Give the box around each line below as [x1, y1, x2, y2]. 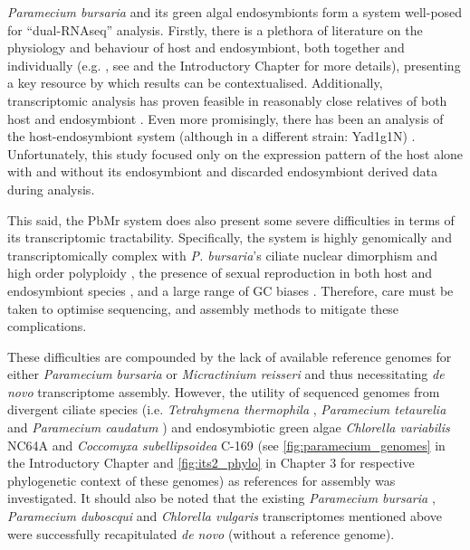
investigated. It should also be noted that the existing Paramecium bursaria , [7, 488, 436, 507]
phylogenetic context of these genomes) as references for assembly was [7, 470, 396, 489]
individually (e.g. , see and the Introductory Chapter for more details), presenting [7, 55, 461, 74]
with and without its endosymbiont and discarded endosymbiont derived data [7, 162, 437, 181]
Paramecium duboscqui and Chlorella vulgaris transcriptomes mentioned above [7, 507, 442, 526]
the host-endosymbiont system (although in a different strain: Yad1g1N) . [7, 127, 416, 146]
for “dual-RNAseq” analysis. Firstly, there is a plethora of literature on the [7, 20, 423, 39]
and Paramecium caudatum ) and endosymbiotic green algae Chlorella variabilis [7, 418, 450, 437]
